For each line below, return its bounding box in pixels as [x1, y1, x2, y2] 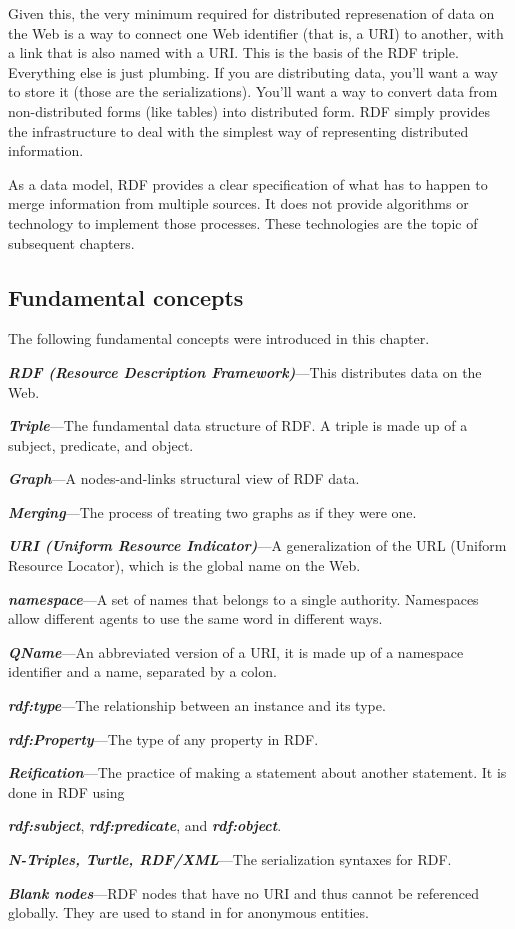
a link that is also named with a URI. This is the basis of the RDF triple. [8, 42, 459, 63]
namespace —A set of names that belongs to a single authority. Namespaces [8, 588, 479, 609]
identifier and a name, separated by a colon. [8, 661, 277, 682]
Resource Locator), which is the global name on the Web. [8, 555, 361, 576]
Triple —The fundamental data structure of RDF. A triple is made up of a [8, 415, 468, 436]
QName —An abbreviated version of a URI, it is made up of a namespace [8, 641, 464, 662]
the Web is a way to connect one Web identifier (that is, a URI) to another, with [8, 22, 504, 43]
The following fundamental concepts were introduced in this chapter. [8, 328, 430, 349]
